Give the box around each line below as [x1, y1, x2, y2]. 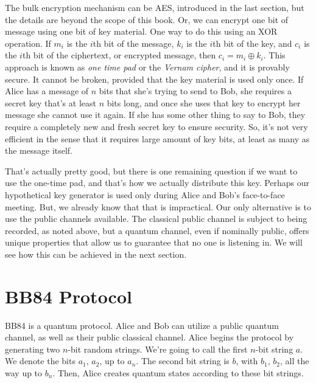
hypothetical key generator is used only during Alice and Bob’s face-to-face [5, 188, 285, 201]
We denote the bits [5, 354, 75, 367]
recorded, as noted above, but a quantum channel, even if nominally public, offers [5, 224, 309, 236]
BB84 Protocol [5, 283, 132, 308]
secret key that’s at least [5, 96, 96, 109]
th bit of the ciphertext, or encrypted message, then [22, 49, 216, 61]
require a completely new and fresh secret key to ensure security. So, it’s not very [5, 120, 308, 133]
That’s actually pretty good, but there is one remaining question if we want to [5, 164, 298, 177]
